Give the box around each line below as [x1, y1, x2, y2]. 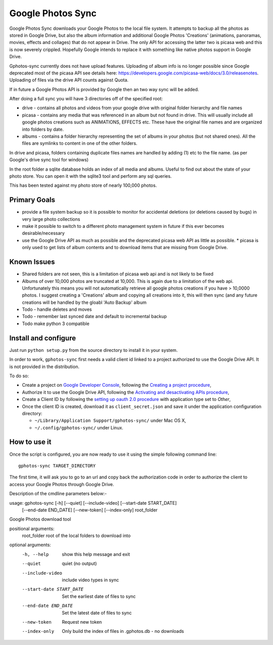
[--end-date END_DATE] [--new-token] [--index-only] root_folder [22, 507, 158, 513]
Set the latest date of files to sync [62, 610, 132, 616]
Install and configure [9, 334, 76, 342]
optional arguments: [9, 542, 52, 548]
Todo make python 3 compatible [22, 320, 89, 327]
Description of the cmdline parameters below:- [9, 491, 107, 497]
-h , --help [22, 551, 49, 557]
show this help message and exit [62, 551, 130, 557]
